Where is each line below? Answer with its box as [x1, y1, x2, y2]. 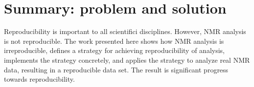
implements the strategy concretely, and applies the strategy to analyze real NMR [4, 54, 250, 65]
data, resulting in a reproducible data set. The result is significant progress [4, 64, 229, 74]
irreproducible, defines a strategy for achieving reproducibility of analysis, [4, 45, 225, 55]
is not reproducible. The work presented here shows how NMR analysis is [4, 35, 224, 46]
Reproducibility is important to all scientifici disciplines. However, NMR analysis [4, 26, 246, 36]
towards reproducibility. [4, 74, 75, 84]
